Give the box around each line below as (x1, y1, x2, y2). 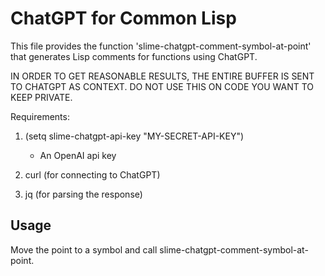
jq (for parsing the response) (24, 188, 143, 200)
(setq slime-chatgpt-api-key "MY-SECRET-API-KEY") (24, 130, 245, 142)
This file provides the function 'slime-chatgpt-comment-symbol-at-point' (10, 40, 312, 52)
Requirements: (10, 110, 70, 122)
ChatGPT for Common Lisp (10, 7, 237, 30)
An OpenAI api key (39, 149, 117, 161)
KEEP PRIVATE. (10, 91, 73, 103)
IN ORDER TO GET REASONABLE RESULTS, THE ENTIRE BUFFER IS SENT (10, 70, 315, 82)
